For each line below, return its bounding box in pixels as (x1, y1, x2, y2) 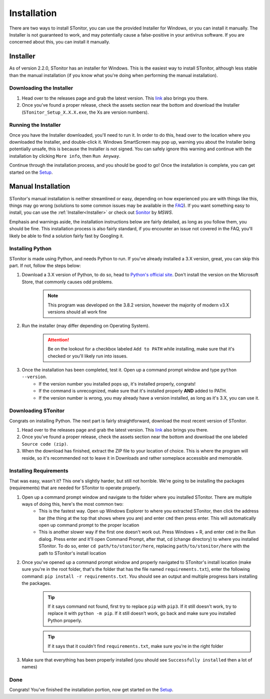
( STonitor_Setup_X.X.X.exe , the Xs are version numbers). (21, 109, 149, 115)
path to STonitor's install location (38, 550, 106, 556)
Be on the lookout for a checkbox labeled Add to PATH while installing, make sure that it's (47, 346, 235, 352)
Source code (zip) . (21, 441, 68, 447)
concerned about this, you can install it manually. (9, 39, 110, 45)
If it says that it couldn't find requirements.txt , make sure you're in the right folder (47, 643, 223, 649)
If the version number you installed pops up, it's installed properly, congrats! (38, 381, 196, 387)
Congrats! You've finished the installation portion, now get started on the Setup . (9, 686, 173, 693)
